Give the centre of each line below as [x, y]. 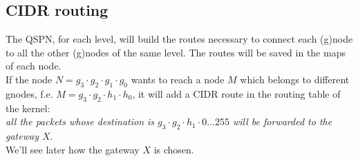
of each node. [34, 66]
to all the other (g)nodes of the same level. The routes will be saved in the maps [176, 52]
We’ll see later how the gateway [73, 149]
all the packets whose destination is [80, 121]
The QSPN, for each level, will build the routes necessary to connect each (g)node [179, 39]
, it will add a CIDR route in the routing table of [236, 93]
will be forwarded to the [282, 121]
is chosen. [174, 149]
